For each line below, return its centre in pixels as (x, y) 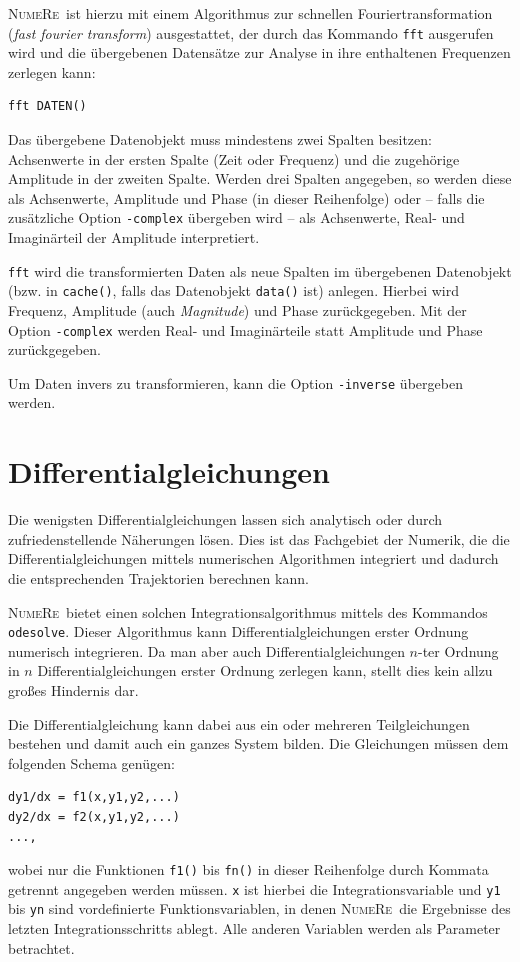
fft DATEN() (47, 106)
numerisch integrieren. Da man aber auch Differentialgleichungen (206, 650)
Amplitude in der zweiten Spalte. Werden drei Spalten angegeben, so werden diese (260, 178)
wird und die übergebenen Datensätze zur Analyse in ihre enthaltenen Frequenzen (259, 52)
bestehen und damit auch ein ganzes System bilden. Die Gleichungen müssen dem (258, 743)
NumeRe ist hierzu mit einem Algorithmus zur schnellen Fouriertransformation (250, 13)
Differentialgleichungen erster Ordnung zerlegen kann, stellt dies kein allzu (265, 670)
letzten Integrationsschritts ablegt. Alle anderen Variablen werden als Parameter (254, 928)
